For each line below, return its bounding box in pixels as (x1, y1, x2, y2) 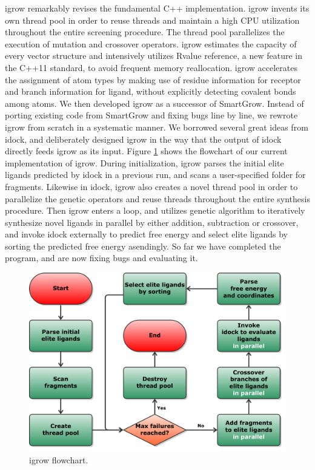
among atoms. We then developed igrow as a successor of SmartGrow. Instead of (5, 97, 304, 109)
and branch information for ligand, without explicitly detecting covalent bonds (5, 85, 296, 98)
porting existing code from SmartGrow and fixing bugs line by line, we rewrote (5, 109, 298, 121)
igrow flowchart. (29, 454, 88, 466)
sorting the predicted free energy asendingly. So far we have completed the (5, 239, 281, 252)
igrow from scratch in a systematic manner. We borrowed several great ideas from (5, 120, 308, 133)
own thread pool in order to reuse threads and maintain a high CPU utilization (5, 13, 300, 26)
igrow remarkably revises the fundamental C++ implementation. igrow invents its (5, 2, 310, 14)
